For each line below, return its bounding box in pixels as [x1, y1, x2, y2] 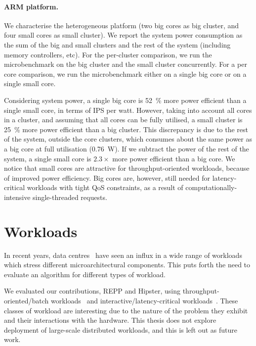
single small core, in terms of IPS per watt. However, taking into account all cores [4, 104, 252, 115]
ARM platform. [4, 1, 58, 11]
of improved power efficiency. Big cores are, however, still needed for [4, 172, 211, 183]
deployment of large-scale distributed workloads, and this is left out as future [4, 324, 237, 335]
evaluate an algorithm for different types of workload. [4, 269, 166, 279]
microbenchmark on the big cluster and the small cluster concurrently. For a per [4, 59, 247, 69]
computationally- [185, 182, 237, 193]
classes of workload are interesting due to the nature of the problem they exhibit [4, 305, 248, 315]
